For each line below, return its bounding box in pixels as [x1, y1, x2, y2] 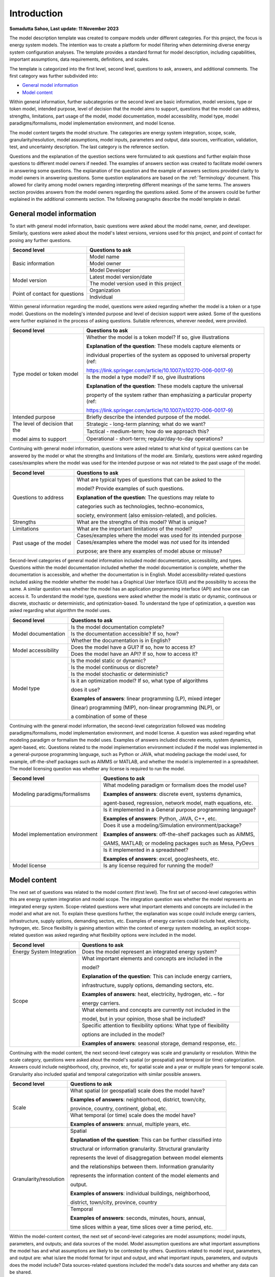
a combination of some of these [71, 713, 147, 720]
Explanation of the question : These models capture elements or [86, 343, 241, 350]
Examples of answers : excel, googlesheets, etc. [103, 856, 219, 863]
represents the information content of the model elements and [70, 1172, 219, 1179]
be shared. [9, 1269, 33, 1275]
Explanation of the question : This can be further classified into [70, 1137, 222, 1144]
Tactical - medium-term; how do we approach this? [86, 428, 209, 435]
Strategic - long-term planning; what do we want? [86, 420, 206, 428]
